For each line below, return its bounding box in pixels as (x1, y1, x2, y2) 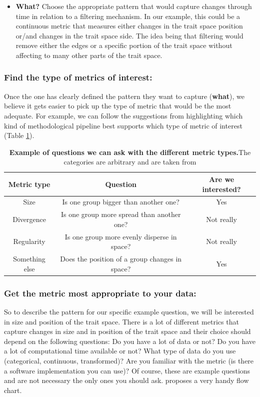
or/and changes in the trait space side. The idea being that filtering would (15, 30, 243, 40)
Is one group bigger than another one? (62, 196, 179, 207)
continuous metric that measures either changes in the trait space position (15, 20, 243, 31)
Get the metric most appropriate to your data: (4, 286, 196, 299)
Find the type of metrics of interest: (4, 71, 152, 83)
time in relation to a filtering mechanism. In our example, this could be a (15, 10, 240, 21)
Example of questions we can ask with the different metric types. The (9, 146, 251, 157)
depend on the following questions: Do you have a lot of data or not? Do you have (4, 335, 256, 346)
